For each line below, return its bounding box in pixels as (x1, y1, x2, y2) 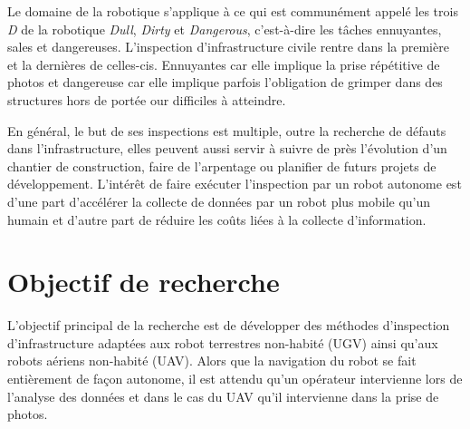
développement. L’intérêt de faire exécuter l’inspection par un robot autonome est (7, 174, 462, 193)
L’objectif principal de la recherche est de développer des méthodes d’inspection (7, 316, 450, 335)
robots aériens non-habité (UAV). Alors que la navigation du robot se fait (7, 351, 417, 370)
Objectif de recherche (7, 263, 280, 300)
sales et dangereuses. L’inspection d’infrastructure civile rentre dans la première (7, 37, 449, 56)
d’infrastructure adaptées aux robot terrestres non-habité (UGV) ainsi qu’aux (7, 333, 438, 352)
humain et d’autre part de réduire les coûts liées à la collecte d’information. (7, 210, 427, 229)
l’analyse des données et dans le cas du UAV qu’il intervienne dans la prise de (7, 386, 439, 405)
